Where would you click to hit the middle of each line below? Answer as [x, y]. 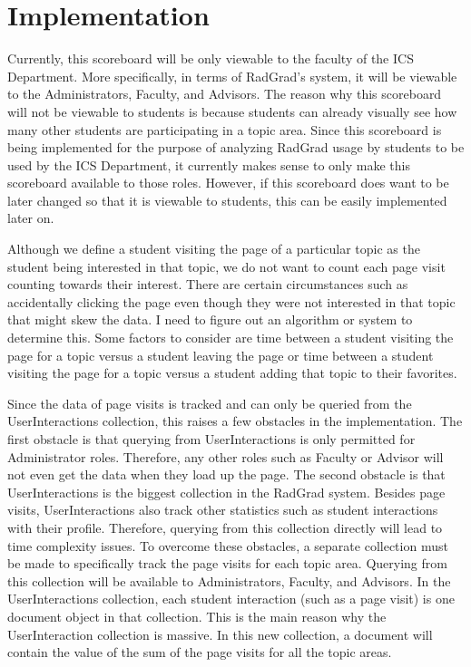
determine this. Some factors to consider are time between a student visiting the [231, 338]
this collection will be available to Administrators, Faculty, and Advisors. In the [229, 580]
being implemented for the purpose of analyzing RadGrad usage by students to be [236, 147]
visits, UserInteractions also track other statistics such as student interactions [223, 510]
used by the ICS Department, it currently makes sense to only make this [209, 164]
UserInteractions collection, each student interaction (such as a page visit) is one [231, 599]
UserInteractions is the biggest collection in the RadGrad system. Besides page [226, 492]
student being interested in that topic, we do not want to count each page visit [226, 266]
